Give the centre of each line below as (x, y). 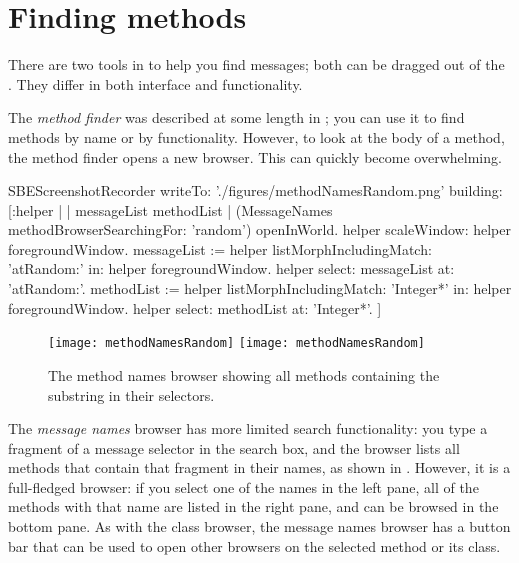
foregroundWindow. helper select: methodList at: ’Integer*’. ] (195, 307)
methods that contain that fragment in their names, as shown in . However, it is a (259, 467)
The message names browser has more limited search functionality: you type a (248, 428)
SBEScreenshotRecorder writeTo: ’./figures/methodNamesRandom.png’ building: (255, 190)
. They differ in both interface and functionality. (155, 83)
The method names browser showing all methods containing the (244, 374)
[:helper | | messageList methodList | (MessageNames (170, 209)
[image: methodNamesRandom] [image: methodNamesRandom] (236, 343)
